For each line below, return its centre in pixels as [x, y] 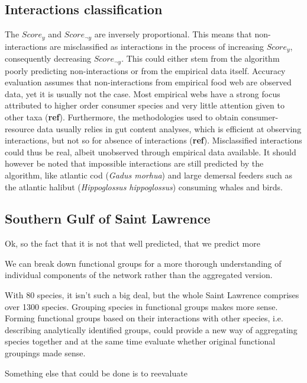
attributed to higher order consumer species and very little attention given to [145, 105]
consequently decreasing [48, 58]
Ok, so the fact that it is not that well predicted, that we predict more [133, 243]
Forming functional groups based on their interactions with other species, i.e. [144, 318]
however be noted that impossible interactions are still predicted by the [134, 163]
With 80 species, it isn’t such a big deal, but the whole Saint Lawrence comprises [152, 295]
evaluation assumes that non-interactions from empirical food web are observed [148, 82]
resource [20, 128]
